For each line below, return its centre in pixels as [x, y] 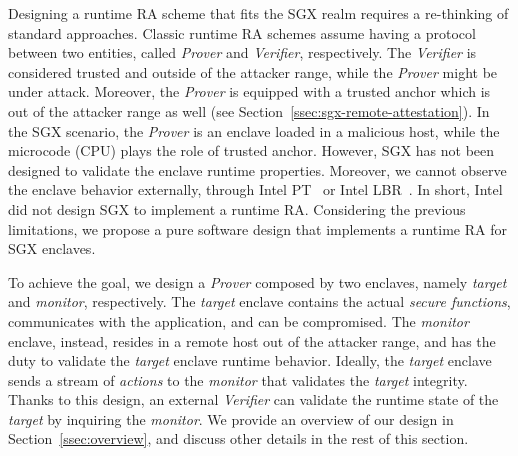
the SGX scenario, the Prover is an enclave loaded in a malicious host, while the [254, 130]
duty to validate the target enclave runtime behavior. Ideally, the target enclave [250, 360]
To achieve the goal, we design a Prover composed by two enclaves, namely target [257, 281]
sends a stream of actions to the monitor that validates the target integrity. [238, 379]
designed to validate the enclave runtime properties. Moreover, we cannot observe [257, 169]
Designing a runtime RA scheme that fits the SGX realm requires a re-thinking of [258, 13]
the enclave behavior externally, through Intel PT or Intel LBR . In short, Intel [255, 189]
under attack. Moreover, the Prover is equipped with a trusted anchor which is [249, 91]
